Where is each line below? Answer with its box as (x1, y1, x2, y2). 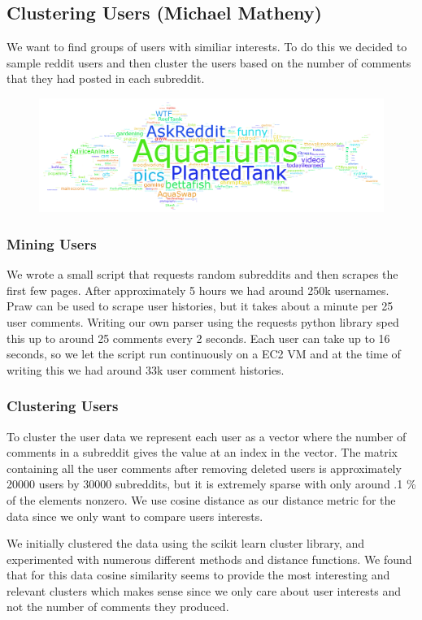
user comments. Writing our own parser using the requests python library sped (7, 313, 399, 330)
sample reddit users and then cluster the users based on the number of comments (7, 54, 411, 71)
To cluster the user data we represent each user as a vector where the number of (7, 427, 407, 444)
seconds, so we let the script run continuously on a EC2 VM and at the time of (7, 345, 401, 362)
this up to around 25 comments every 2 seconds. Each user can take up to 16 (7, 329, 390, 346)
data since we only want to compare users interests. (7, 507, 263, 524)
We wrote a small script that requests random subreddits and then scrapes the (7, 266, 398, 283)
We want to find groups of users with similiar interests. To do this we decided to (7, 38, 407, 55)
